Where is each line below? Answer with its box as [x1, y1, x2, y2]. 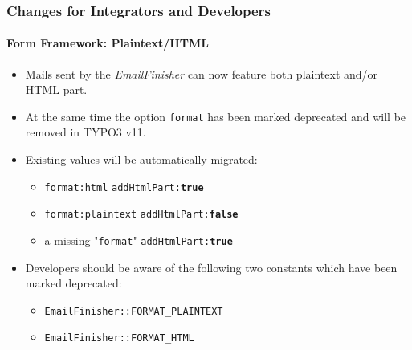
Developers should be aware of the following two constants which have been [25, 258, 398, 275]
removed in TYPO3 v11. [25, 124, 146, 140]
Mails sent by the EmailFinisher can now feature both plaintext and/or [25, 65, 378, 82]
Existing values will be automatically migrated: [25, 151, 258, 168]
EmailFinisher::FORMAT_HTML [44, 332, 194, 344]
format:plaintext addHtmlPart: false [44, 209, 239, 221]
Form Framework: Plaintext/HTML [6, 35, 209, 51]
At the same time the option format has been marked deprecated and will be [25, 108, 406, 124]
